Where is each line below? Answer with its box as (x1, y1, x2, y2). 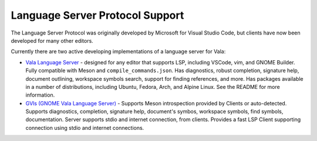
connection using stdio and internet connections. (25, 124, 144, 131)
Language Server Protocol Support (11, 9, 184, 22)
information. (25, 91, 55, 99)
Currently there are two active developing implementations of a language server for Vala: (11, 48, 226, 55)
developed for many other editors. (11, 37, 93, 44)
